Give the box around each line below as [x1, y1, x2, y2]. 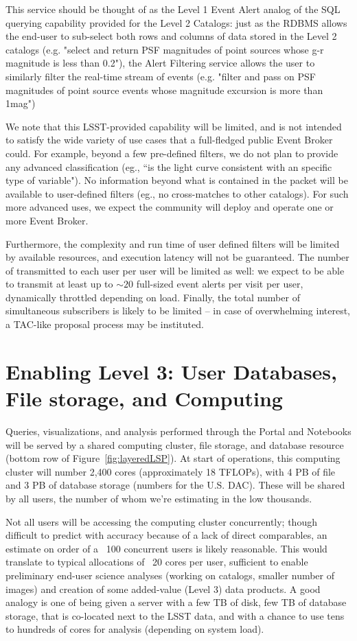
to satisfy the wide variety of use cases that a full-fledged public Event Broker [5, 132, 333, 147]
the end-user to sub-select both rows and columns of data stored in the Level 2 [5, 29, 337, 43]
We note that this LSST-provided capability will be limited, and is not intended [5, 119, 342, 133]
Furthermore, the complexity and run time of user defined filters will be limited [5, 236, 340, 250]
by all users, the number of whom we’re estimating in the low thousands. [5, 491, 312, 505]
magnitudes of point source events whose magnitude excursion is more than [5, 82, 323, 97]
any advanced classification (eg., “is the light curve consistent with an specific [5, 159, 332, 174]
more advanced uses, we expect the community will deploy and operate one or [5, 200, 334, 214]
